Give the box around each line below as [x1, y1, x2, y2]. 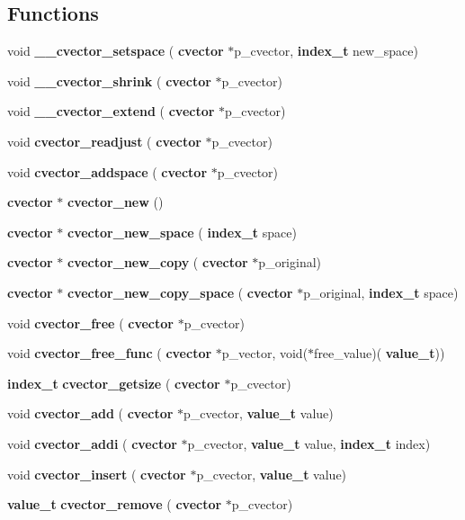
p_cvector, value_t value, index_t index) [187, 434, 431, 453]
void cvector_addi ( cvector [7, 434, 177, 453]
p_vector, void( [221, 344, 309, 363]
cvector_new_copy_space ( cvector [67, 282, 293, 301]
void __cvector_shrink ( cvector [7, 71, 211, 90]
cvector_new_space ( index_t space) [67, 222, 297, 241]
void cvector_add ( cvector [7, 404, 174, 423]
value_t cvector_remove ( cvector [7, 495, 222, 514]
